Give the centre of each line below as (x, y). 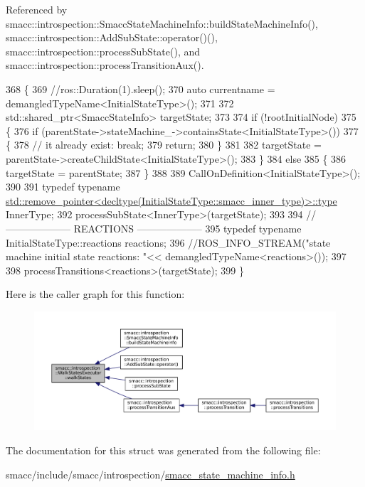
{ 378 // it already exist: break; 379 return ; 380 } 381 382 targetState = (164, 145)
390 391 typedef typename (63, 187)
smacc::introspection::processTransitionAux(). (105, 65)
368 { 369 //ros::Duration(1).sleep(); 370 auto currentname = (141, 89)
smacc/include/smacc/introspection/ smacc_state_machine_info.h (150, 474)
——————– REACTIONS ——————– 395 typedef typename (154, 228)
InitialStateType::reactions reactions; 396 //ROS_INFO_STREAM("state (168, 242)
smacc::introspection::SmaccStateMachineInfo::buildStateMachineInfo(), (162, 23)
